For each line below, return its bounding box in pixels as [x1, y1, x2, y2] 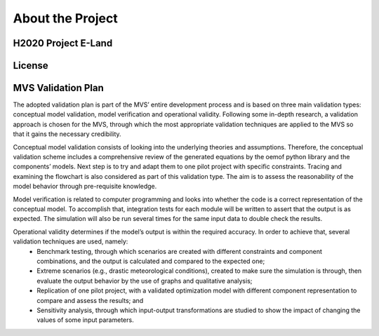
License [13, 60, 48, 72]
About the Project [13, 11, 119, 26]
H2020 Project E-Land [13, 37, 113, 49]
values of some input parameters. [36, 316, 134, 324]
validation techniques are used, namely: [13, 237, 128, 246]
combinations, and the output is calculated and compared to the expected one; [36, 257, 265, 265]
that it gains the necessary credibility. [13, 130, 122, 138]
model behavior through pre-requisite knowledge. [13, 182, 157, 191]
